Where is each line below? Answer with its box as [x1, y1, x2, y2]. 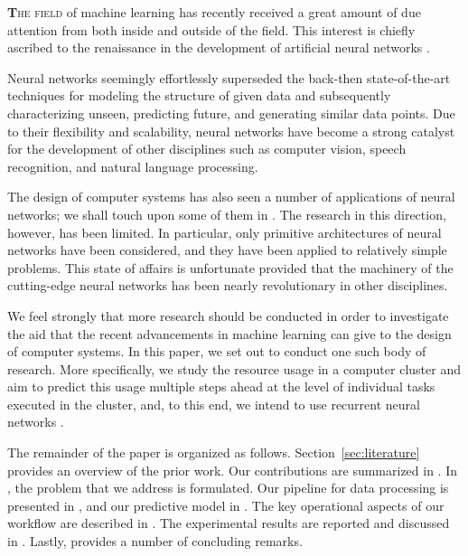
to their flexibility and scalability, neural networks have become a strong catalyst [7, 121, 455, 140]
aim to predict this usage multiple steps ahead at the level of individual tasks [7, 377, 435, 396]
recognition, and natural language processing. [7, 156, 258, 175]
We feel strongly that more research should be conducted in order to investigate [7, 306, 449, 325]
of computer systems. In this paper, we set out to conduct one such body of [7, 342, 426, 361]
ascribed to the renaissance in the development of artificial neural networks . [7, 38, 430, 57]
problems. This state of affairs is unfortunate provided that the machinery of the [7, 258, 454, 277]
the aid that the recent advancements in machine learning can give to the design [7, 324, 452, 343]
